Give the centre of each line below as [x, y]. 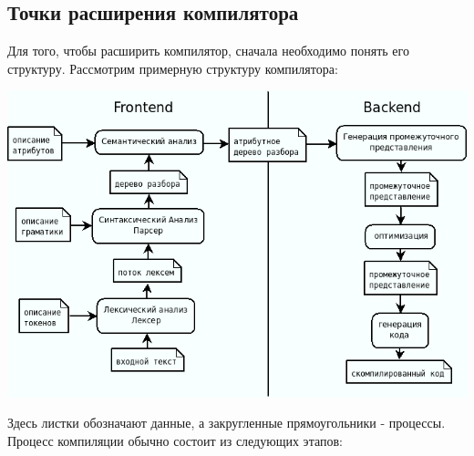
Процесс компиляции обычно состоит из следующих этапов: [175, 441]
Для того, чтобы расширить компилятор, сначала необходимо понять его [208, 51]
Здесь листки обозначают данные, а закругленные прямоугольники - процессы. [227, 423]
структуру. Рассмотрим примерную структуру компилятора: [173, 68]
